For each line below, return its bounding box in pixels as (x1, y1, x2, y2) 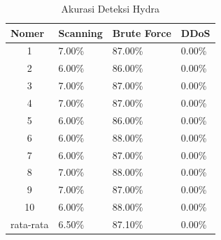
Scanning (58, 25, 103, 40)
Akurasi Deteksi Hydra (61, 1, 159, 15)
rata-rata (10, 216, 49, 231)
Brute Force (112, 25, 171, 40)
